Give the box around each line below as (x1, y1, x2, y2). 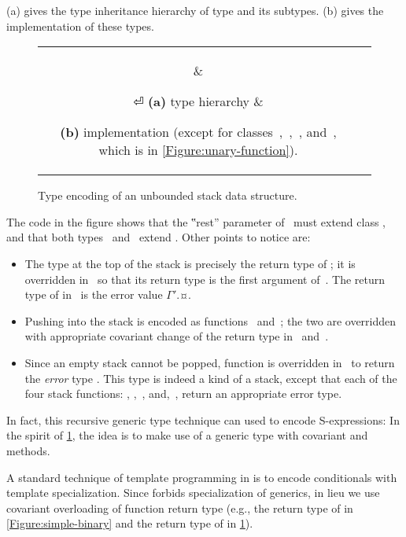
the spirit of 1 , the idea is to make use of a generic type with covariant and (6, 427, 368, 443)
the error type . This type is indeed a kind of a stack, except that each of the (24, 370, 397, 386)
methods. (6, 442, 50, 458)
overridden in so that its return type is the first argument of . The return (24, 270, 385, 287)
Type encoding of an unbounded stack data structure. (38, 187, 297, 204)
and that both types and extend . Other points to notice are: (6, 229, 311, 245)
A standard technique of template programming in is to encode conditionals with (6, 469, 397, 485)
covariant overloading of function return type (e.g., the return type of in (6, 499, 353, 516)
